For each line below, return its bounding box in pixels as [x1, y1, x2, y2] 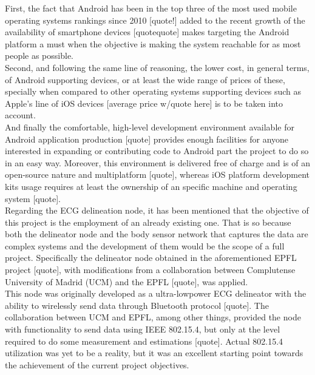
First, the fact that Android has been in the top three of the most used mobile [5, 2, 297, 14]
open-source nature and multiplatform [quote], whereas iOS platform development [5, 168, 310, 181]
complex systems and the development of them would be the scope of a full [5, 239, 285, 252]
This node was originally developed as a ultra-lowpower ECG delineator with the [5, 287, 307, 300]
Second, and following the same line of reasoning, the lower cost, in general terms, [5, 61, 310, 73]
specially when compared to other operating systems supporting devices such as [5, 85, 302, 98]
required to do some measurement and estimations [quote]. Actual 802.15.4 [5, 334, 283, 347]
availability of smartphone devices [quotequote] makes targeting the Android [5, 25, 290, 38]
